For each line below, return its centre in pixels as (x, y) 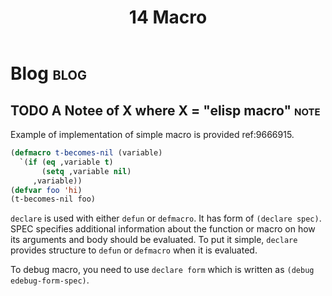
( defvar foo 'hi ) (46, 190)
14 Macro (168, 17)
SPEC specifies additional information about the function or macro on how (163, 229)
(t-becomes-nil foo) (53, 199)
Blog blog (49, 73)
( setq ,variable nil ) (86, 171)
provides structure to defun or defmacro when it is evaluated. (134, 250)
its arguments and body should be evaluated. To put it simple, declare (154, 240)
